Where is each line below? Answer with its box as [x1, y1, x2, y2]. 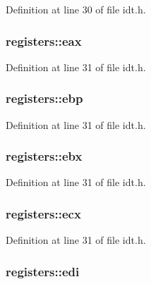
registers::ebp [6, 89, 83, 107]
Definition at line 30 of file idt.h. [6, 2, 146, 16]
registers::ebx [6, 147, 83, 165]
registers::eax [6, 32, 82, 49]
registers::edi [6, 262, 80, 280]
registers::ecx [6, 204, 81, 222]
